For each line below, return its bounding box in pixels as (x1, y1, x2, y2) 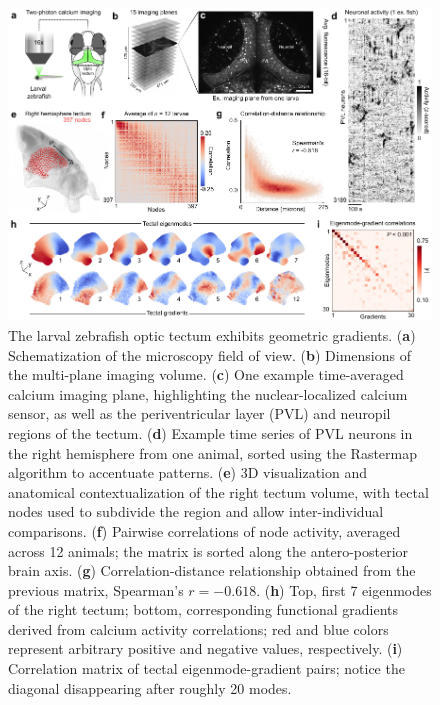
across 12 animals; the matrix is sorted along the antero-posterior (8, 540, 409, 561)
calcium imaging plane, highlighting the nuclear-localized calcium (8, 383, 408, 404)
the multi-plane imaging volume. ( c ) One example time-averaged (8, 364, 404, 385)
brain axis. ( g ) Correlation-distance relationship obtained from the (8, 560, 416, 581)
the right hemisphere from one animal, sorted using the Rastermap (8, 442, 418, 463)
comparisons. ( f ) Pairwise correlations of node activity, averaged (8, 520, 401, 541)
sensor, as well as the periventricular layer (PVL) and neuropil (8, 403, 391, 424)
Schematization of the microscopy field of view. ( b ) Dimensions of (8, 344, 411, 365)
